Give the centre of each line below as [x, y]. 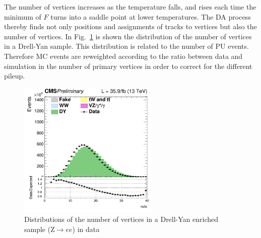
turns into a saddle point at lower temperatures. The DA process [151, 16]
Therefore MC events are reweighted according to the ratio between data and [123, 56]
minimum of [23, 16]
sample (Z [40, 229]
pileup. [15, 76]
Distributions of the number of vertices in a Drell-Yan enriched [121, 219]
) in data [86, 229]
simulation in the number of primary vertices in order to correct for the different [128, 66]
